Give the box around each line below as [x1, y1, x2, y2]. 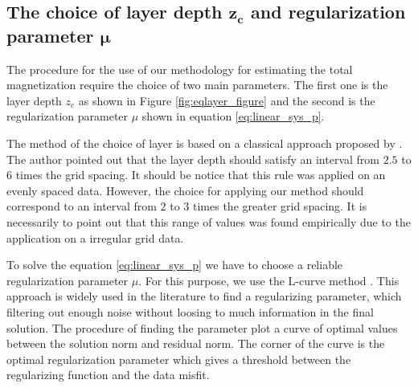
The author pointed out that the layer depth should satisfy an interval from [6, 150, 379, 167]
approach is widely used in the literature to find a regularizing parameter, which [6, 288, 402, 304]
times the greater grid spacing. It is [193, 198, 367, 214]
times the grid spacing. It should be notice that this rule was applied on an [15, 166, 386, 183]
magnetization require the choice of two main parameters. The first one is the [6, 76, 388, 93]
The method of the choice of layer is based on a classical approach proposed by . [6, 134, 403, 151]
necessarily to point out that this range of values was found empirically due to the [6, 213, 411, 230]
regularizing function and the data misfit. [6, 366, 210, 383]
